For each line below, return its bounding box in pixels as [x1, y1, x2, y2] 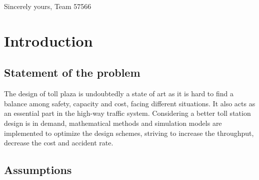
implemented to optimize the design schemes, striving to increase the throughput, [4, 127, 254, 138]
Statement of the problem [4, 65, 140, 80]
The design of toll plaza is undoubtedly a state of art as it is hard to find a [4, 88, 233, 99]
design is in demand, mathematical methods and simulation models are [4, 117, 222, 128]
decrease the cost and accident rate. [4, 137, 113, 148]
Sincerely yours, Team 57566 [4, 1, 91, 11]
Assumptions [4, 162, 72, 177]
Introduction [4, 30, 93, 51]
